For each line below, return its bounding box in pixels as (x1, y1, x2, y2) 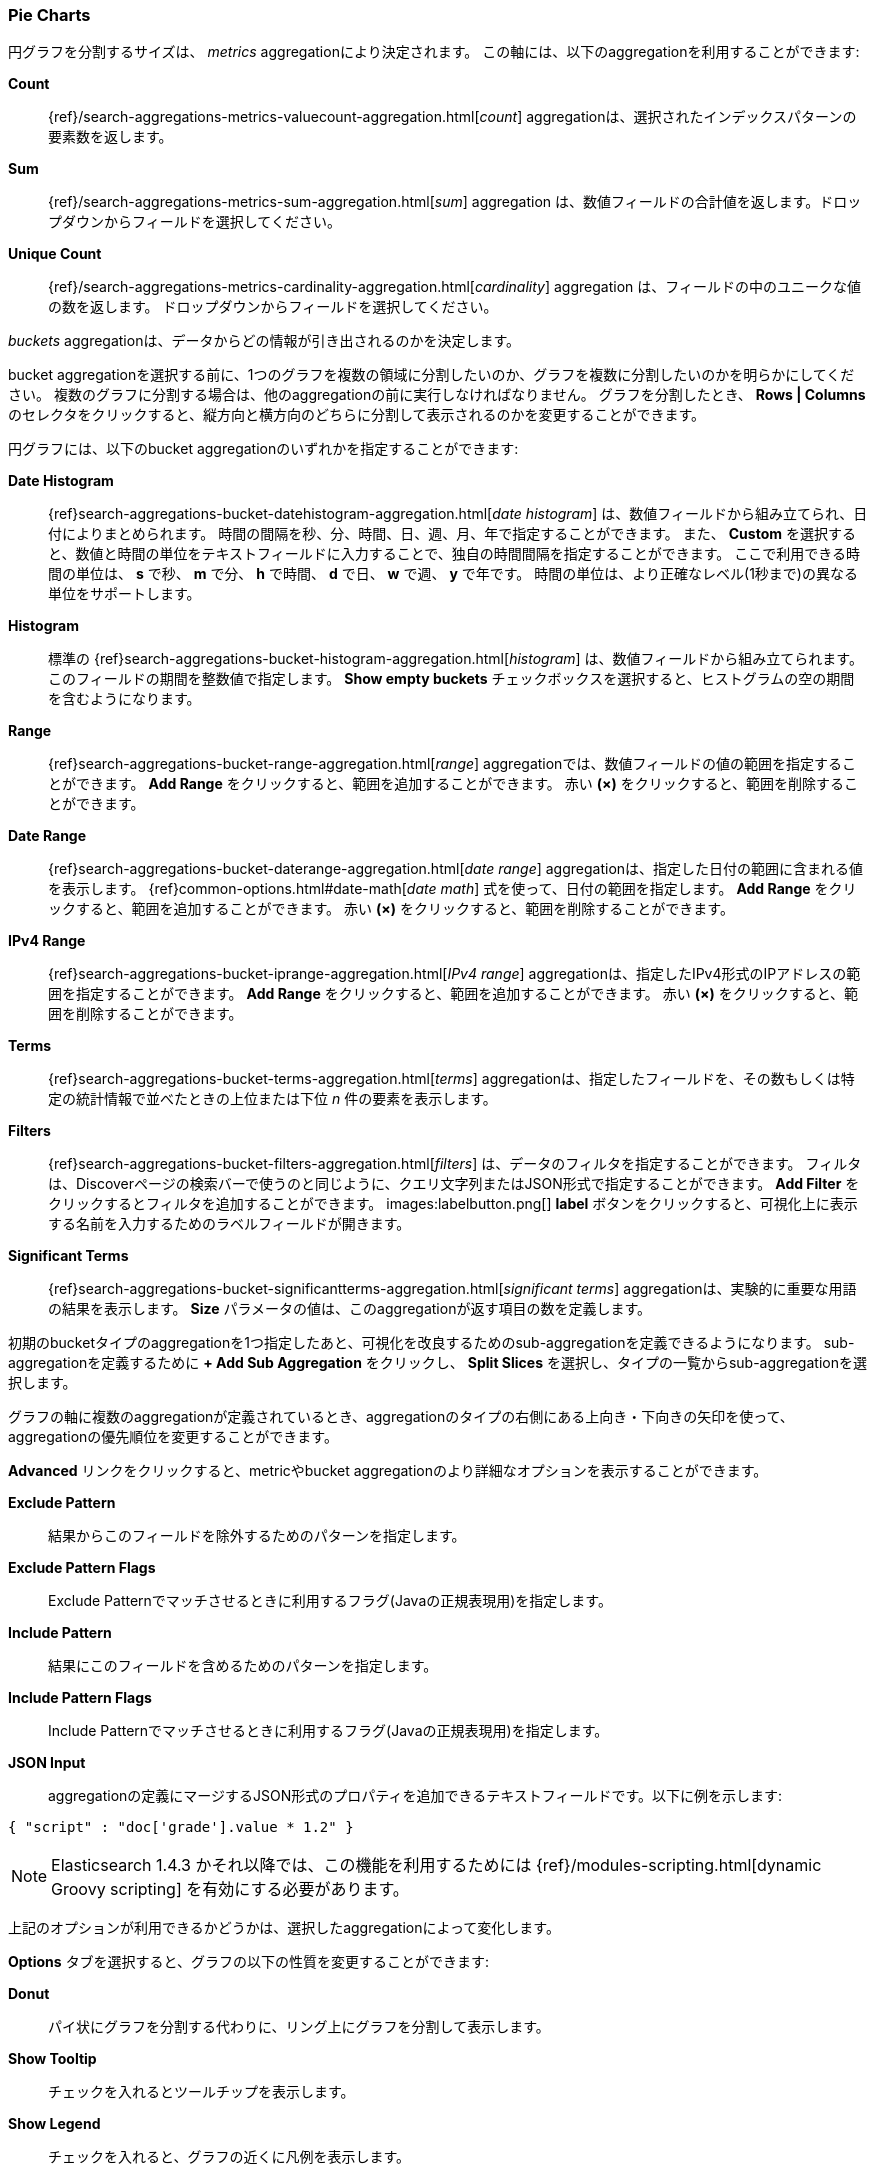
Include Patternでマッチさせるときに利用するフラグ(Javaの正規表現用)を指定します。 (48, 1722, 609, 1740)
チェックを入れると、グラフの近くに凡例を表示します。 (48, 2148, 411, 2166)
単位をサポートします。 (48, 585, 201, 603)
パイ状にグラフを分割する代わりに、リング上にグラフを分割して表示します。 (48, 2018, 550, 2036)
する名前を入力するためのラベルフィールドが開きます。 (48, 1215, 411, 1233)
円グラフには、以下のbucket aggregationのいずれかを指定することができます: (8, 440, 519, 458)
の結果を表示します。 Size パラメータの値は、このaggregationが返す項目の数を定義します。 (48, 1300, 652, 1318)
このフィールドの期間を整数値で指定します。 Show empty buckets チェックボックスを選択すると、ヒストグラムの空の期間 (48, 670, 855, 688)
